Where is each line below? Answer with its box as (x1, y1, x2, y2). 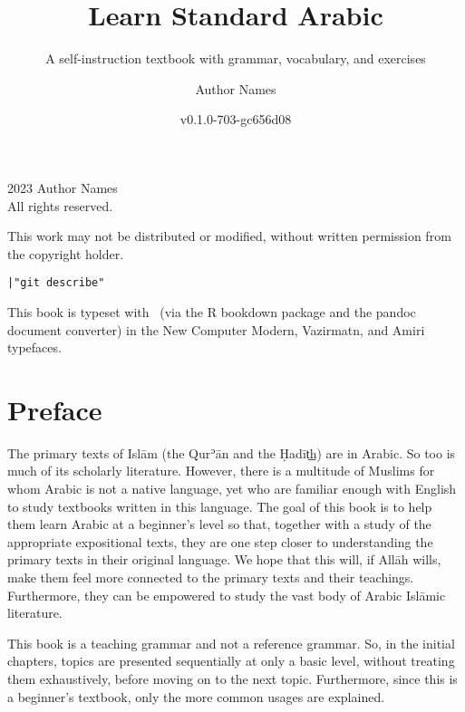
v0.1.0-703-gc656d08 (179, 110, 292, 129)
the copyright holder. (7, 244, 124, 263)
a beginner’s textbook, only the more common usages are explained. (7, 687, 385, 706)
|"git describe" (7, 276, 105, 290)
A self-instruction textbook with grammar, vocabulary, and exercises (45, 49, 426, 68)
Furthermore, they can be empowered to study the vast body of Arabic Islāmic (7, 585, 446, 604)
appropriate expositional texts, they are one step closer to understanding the (7, 532, 433, 551)
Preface (7, 390, 102, 428)
